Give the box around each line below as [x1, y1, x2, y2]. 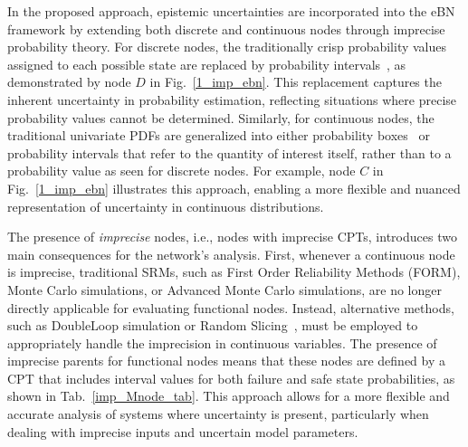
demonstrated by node [7, 72, 131, 91]
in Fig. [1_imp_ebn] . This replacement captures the [149, 72, 442, 91]
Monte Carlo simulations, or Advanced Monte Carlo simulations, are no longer [7, 280, 443, 299]
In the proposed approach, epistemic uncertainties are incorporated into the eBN [7, 2, 455, 20]
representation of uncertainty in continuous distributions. [7, 196, 324, 215]
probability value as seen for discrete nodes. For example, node [7, 161, 356, 180]
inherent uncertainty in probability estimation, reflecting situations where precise [7, 90, 457, 109]
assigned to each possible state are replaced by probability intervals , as [7, 54, 406, 73]
